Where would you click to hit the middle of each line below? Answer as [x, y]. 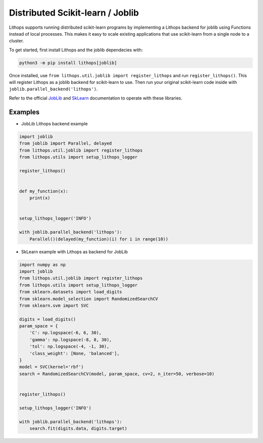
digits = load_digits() [48, 319]
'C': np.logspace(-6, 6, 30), [66, 333]
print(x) [40, 198]
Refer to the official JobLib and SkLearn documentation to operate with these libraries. [96, 98]
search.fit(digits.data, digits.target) [78, 428]
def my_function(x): [44, 191]
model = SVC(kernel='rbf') [51, 367]
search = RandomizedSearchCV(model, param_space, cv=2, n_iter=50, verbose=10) [117, 374]
